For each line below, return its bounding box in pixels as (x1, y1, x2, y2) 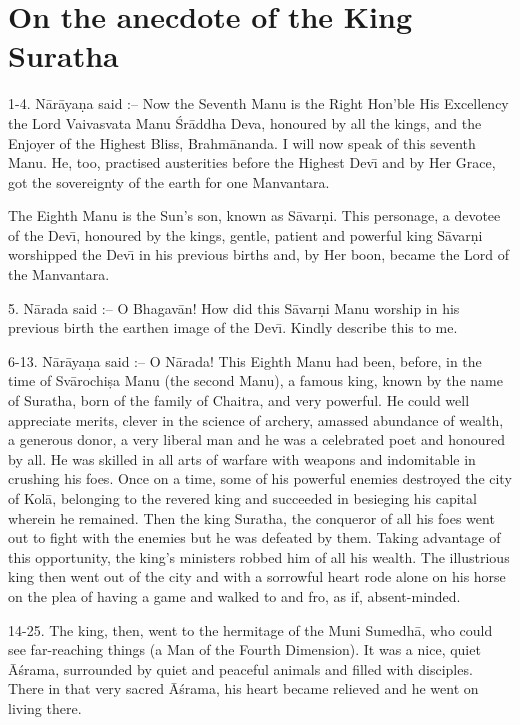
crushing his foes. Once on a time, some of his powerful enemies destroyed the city (8, 468, 512, 489)
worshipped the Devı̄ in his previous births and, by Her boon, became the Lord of (8, 244, 510, 265)
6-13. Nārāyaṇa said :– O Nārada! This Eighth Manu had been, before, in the (8, 350, 482, 371)
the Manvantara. (8, 264, 110, 285)
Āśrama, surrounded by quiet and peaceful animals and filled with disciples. (8, 658, 473, 679)
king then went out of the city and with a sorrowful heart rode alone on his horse (8, 566, 506, 587)
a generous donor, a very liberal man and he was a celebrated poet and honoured (8, 429, 506, 450)
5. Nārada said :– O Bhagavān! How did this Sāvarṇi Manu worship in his (8, 297, 460, 318)
